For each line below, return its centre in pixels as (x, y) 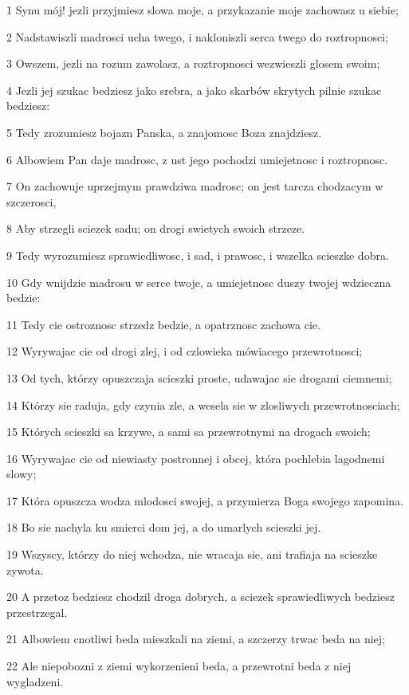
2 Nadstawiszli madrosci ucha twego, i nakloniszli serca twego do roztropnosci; (197, 36)
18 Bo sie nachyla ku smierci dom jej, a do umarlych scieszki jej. (164, 527)
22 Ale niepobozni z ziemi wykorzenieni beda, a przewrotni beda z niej (179, 666)
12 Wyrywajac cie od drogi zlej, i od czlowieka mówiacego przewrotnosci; (185, 351)
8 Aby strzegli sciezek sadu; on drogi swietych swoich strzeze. (156, 228)
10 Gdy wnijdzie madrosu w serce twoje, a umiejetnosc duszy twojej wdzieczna (199, 282)
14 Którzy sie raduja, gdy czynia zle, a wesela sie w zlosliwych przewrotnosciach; (203, 404)
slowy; (22, 474)
